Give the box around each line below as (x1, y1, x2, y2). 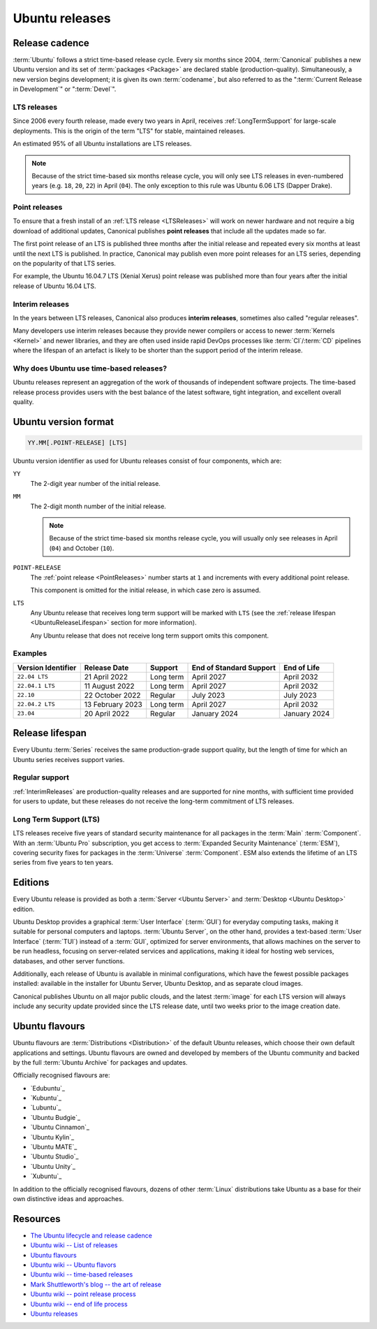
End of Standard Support (191, 663, 276, 673)
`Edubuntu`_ (30, 1084, 66, 1092)
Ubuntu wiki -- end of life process (30, 1300, 128, 1308)
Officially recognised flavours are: (13, 1071, 110, 1079)
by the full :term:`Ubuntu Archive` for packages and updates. (13, 1058, 188, 1066)
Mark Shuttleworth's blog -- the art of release (30, 1280, 162, 1288)
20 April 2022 (84, 708, 130, 718)
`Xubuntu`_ (30, 1172, 62, 1181)
